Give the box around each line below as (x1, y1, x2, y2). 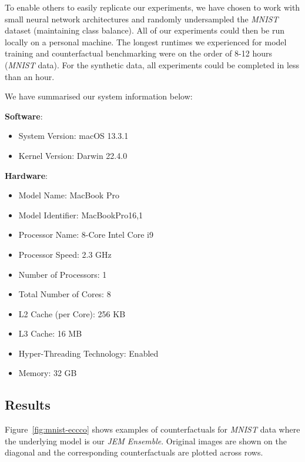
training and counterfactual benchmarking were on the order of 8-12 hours (5, 47, 272, 59)
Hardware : (5, 169, 48, 181)
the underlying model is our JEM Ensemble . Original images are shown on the (5, 434, 287, 447)
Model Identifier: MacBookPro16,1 (18, 208, 143, 221)
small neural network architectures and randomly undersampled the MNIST (5, 12, 279, 25)
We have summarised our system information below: (5, 90, 193, 102)
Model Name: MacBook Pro (18, 189, 119, 201)
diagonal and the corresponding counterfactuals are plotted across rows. (5, 446, 263, 458)
